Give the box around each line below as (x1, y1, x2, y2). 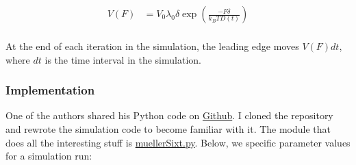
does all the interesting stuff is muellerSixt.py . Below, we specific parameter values (5, 135, 351, 149)
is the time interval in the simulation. (44, 52, 201, 66)
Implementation (5, 81, 95, 99)
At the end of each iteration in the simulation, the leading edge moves (5, 39, 299, 53)
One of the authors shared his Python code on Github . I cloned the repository (5, 108, 333, 123)
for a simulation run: (5, 149, 92, 163)
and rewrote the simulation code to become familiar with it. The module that (5, 122, 331, 136)
